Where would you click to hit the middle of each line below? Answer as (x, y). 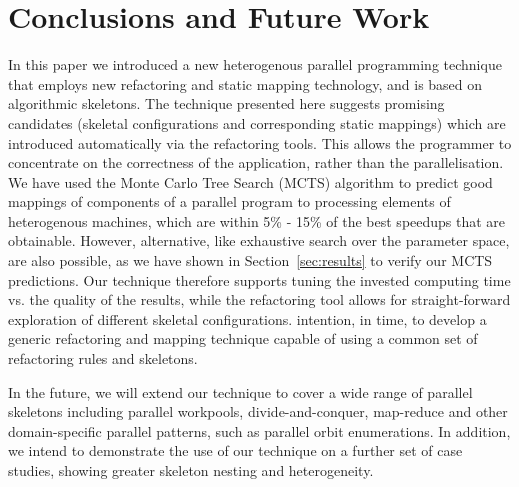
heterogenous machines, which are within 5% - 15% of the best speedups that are (257, 220)
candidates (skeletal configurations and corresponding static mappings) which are (257, 122)
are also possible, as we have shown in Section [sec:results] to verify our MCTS (250, 260)
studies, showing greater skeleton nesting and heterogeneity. (191, 470)
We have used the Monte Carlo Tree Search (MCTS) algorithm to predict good (250, 181)
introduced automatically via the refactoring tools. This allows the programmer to (260, 142)
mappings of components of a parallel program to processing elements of (229, 201)
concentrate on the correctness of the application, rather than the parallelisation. (256, 162)
